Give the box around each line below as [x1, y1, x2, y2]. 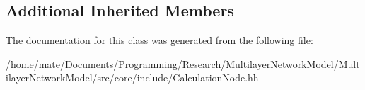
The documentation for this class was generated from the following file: [6, 33, 313, 47]
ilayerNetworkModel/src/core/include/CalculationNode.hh [6, 70, 259, 85]
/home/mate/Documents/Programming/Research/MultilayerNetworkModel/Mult [6, 56, 360, 71]
